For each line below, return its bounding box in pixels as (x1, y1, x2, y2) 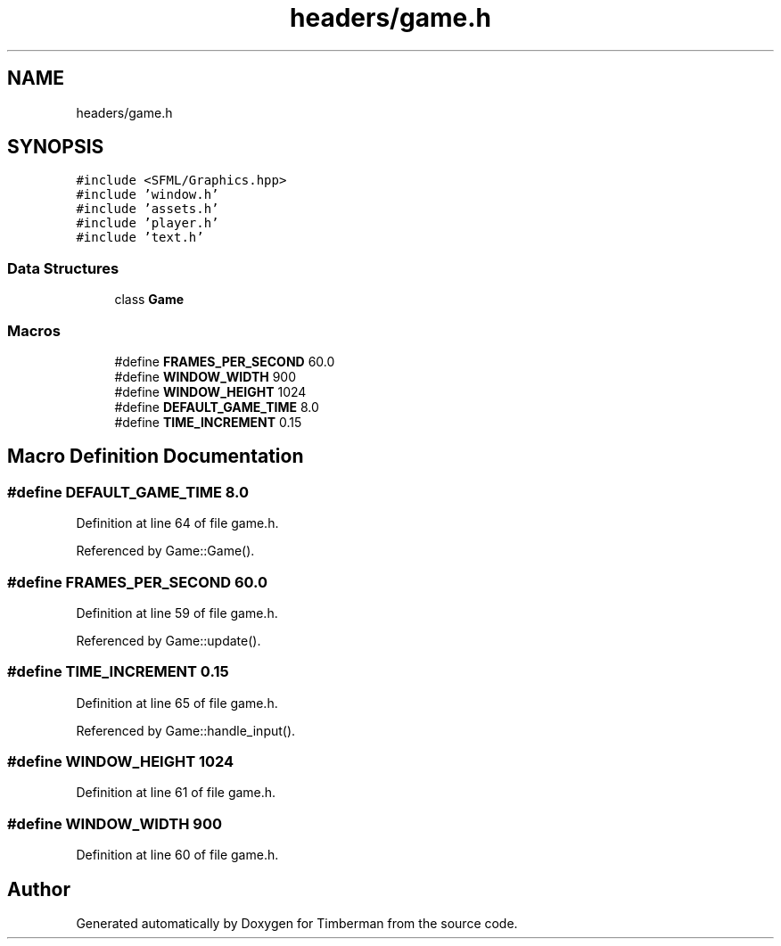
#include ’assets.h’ (76, 202, 219, 217)
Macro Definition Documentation (7, 445, 304, 468)
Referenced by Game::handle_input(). (76, 722, 296, 738)
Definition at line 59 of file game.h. (76, 605, 278, 621)
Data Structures (7, 259, 119, 277)
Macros (7, 321, 61, 340)
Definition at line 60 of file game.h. (76, 847, 279, 863)
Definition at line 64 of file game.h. (76, 515, 279, 531)
